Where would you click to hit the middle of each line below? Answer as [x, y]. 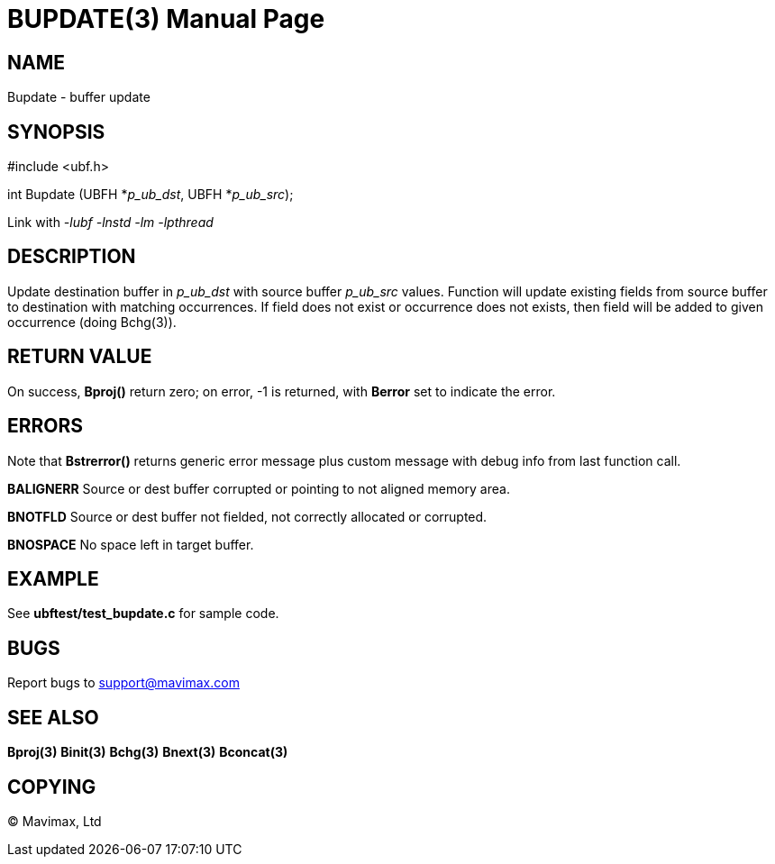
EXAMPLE [53, 578]
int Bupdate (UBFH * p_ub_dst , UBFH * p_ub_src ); [150, 195]
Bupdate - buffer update [79, 97]
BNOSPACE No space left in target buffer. [131, 544]
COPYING [52, 787]
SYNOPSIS [56, 132]
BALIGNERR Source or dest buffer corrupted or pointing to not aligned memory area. [259, 488]
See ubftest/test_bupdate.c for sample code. [143, 614]
